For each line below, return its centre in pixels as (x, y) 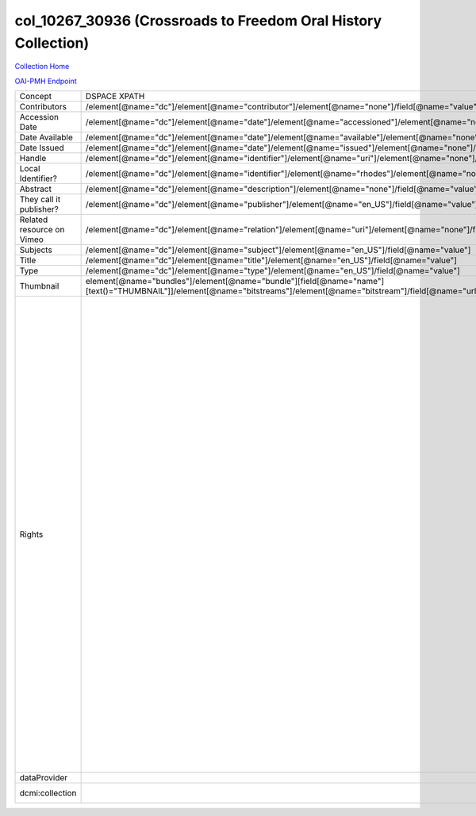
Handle (33, 159)
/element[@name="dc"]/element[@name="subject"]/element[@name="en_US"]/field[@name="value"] (278, 250)
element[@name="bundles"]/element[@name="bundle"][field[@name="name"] (235, 282)
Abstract (35, 189)
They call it (40, 200)
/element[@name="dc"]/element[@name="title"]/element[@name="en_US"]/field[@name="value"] (271, 260)
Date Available (46, 137)
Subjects (36, 250)
